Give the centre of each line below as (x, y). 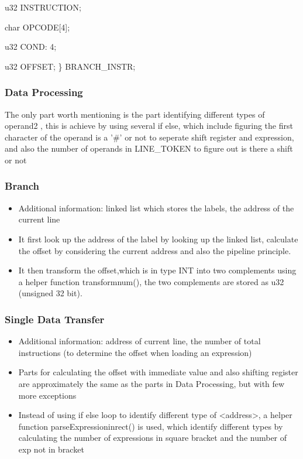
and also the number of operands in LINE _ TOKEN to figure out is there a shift (149, 148)
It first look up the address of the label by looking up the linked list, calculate (158, 239)
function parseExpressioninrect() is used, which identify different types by (151, 426)
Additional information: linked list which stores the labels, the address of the (156, 208)
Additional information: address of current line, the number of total (140, 341)
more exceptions (47, 395)
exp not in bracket (51, 449)
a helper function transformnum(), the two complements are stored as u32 (151, 281)
